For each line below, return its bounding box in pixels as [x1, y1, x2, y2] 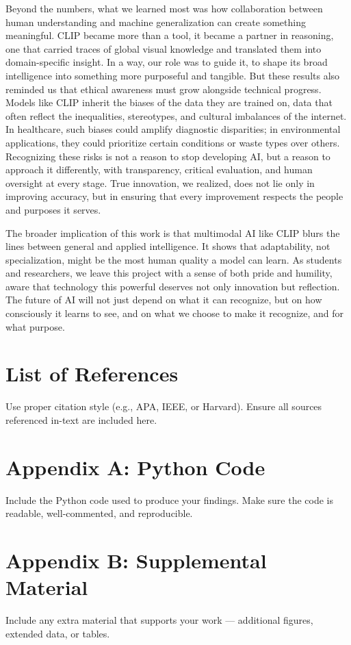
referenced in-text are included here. [5, 412, 157, 427]
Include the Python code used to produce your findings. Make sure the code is [5, 492, 333, 507]
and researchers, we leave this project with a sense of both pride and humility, [5, 266, 333, 280]
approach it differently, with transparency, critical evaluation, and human [5, 162, 313, 177]
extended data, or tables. [5, 626, 110, 640]
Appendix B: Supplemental [5, 546, 267, 574]
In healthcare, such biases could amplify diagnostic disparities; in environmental [5, 122, 341, 136]
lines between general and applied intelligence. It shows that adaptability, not [5, 239, 330, 253]
